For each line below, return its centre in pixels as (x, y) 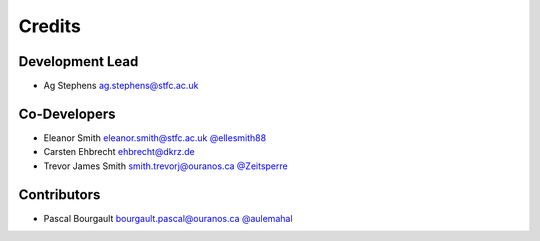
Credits (50, 26)
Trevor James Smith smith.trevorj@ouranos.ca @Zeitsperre (166, 166)
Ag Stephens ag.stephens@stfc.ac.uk (121, 86)
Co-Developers (67, 113)
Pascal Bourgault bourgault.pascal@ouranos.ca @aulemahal (168, 218)
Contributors (59, 194)
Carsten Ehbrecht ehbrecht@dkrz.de (119, 152)
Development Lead (78, 61)
